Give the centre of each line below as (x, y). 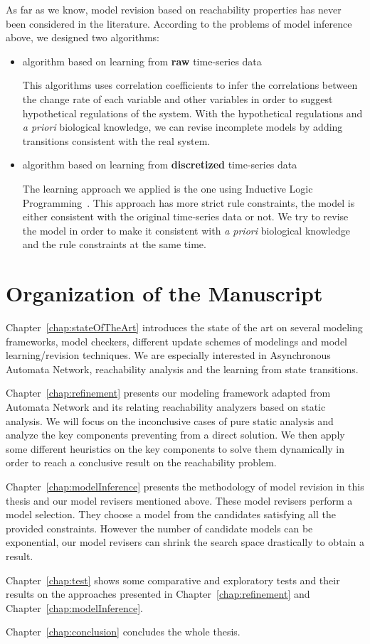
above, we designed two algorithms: (83, 37)
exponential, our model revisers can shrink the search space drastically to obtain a (185, 542)
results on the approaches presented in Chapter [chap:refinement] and (158, 594)
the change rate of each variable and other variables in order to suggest (178, 98)
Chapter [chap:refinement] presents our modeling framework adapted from (168, 393)
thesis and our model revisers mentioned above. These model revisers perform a (179, 500)
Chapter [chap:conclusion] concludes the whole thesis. (123, 632)
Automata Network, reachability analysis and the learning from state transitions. (182, 369)
